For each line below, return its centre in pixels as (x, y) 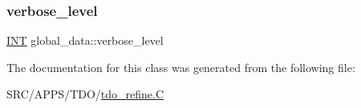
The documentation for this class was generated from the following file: (181, 67)
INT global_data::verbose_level (85, 40)
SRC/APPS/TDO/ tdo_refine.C (85, 94)
